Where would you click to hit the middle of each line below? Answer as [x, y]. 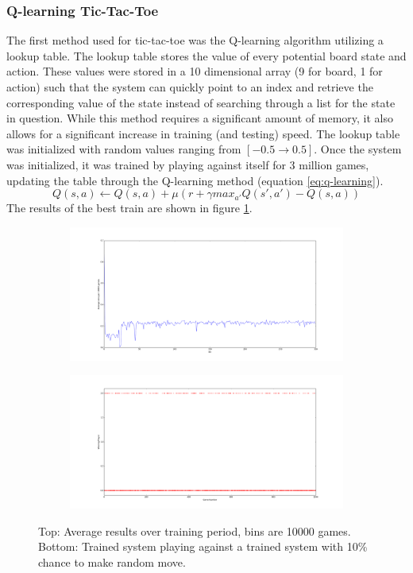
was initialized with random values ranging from [124, 149]
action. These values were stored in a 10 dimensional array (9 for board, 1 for [195, 71]
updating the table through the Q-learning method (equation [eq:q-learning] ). [195, 180]
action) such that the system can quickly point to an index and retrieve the [190, 87]
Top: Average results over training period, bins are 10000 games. [195, 530]
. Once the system [358, 149]
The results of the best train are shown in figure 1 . [129, 208]
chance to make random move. [112, 562]
